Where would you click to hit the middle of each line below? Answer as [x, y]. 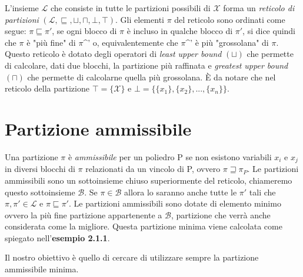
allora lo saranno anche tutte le [181, 192]
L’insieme [22, 8]
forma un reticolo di [259, 8]
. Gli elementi [140, 19]
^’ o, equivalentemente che [131, 42]
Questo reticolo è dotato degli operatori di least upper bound [113, 54]
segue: [16, 31]
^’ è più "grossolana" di [227, 42]
